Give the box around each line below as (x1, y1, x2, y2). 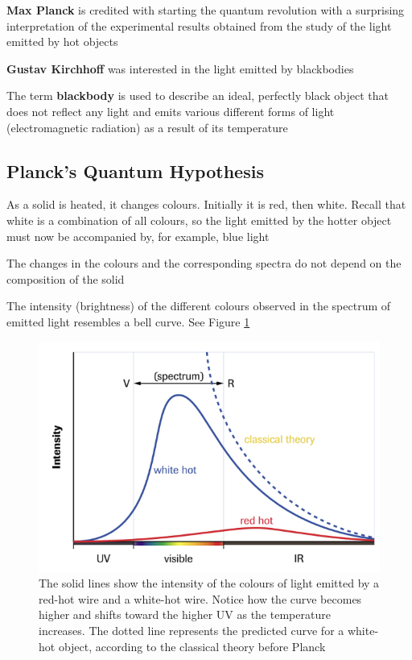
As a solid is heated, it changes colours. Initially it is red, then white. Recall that (6, 196, 406, 213)
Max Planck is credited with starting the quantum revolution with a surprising (6, 2, 405, 18)
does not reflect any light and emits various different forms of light (6, 102, 335, 119)
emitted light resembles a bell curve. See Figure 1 (6, 313, 250, 330)
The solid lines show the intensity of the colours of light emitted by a (39, 575, 380, 592)
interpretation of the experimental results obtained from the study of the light (6, 17, 392, 34)
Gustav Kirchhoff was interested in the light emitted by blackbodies (6, 60, 354, 77)
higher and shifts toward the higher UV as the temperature (39, 606, 331, 623)
